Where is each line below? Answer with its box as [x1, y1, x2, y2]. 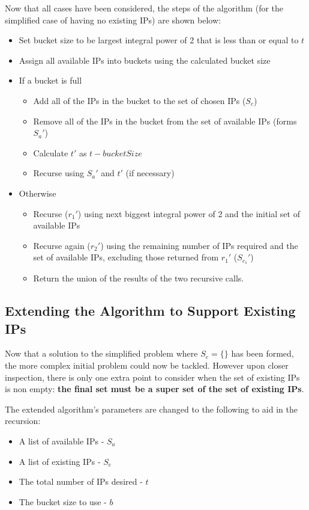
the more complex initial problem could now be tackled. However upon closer [5, 358, 289, 371]
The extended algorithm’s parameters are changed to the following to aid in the [5, 402, 298, 415]
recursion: [5, 414, 41, 427]
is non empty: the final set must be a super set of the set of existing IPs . [5, 382, 304, 395]
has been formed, [231, 347, 294, 360]
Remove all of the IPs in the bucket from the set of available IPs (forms [33, 114, 297, 127]
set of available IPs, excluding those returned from [33, 251, 219, 263]
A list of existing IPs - [19, 455, 101, 467]
